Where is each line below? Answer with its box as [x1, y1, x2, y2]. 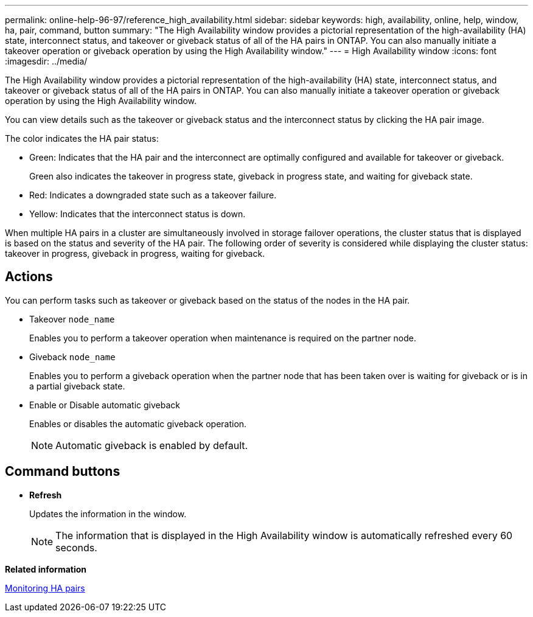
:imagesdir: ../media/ [5, 56, 88, 66]
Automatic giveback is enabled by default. [55, 439, 248, 451]
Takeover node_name [29, 313, 115, 324]
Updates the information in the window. [29, 508, 187, 519]
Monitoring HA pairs [5, 582, 85, 593]
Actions [5, 269, 53, 285]
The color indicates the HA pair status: [5, 133, 159, 144]
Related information [5, 563, 87, 574]
